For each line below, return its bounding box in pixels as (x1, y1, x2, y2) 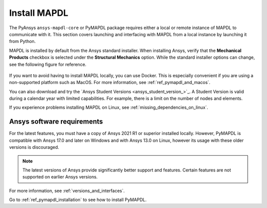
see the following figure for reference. (9, 61, 87, 67)
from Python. (9, 39, 36, 44)
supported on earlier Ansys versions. (22, 174, 98, 180)
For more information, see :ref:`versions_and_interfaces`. (9, 188, 125, 194)
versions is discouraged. (9, 144, 59, 150)
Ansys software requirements (9, 118, 103, 126)
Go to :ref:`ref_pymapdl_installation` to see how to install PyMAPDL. (9, 197, 147, 203)
